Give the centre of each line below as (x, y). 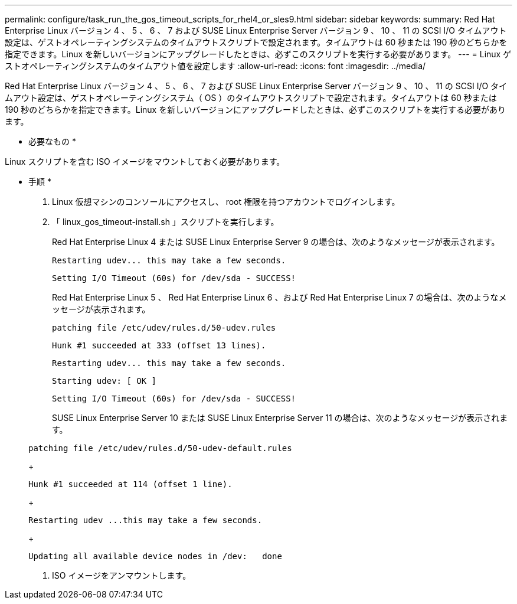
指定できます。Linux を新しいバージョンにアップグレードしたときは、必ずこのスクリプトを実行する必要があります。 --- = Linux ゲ (258, 54)
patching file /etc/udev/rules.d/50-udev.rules (164, 328)
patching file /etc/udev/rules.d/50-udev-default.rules (160, 448)
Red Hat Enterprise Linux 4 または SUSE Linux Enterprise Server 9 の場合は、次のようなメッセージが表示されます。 (276, 242)
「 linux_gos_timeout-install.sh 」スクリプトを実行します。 (166, 222)
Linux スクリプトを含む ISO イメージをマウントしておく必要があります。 (145, 161)
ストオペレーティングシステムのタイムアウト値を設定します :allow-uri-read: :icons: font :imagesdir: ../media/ (215, 66)
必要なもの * (52, 141)
